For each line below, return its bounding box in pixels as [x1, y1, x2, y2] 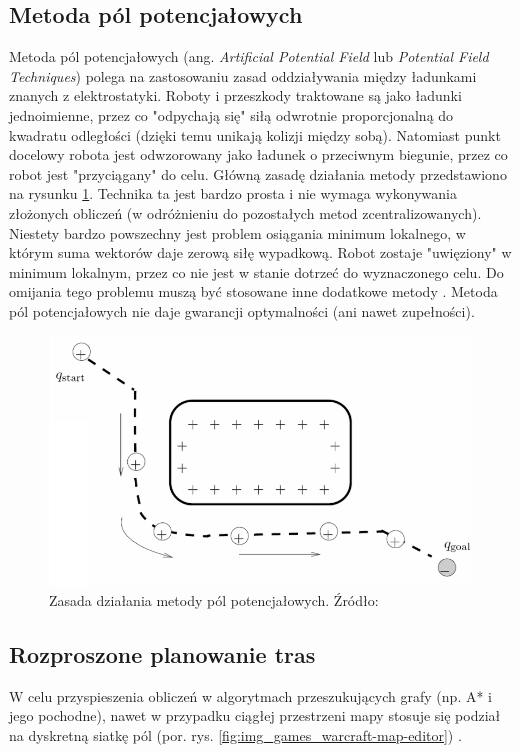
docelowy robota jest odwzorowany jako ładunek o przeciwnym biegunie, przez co [9, 144, 508, 165]
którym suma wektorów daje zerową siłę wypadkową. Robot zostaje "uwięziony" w [9, 242, 512, 263]
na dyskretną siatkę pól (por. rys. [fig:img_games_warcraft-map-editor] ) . [9, 724, 462, 745]
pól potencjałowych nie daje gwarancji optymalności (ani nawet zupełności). [9, 300, 475, 321]
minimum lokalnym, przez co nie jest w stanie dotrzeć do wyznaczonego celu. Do [9, 261, 504, 282]
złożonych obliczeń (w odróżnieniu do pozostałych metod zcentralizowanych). [9, 202, 482, 223]
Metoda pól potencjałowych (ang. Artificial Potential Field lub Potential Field [9, 46, 489, 67]
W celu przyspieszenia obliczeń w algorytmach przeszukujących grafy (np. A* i [9, 685, 492, 706]
